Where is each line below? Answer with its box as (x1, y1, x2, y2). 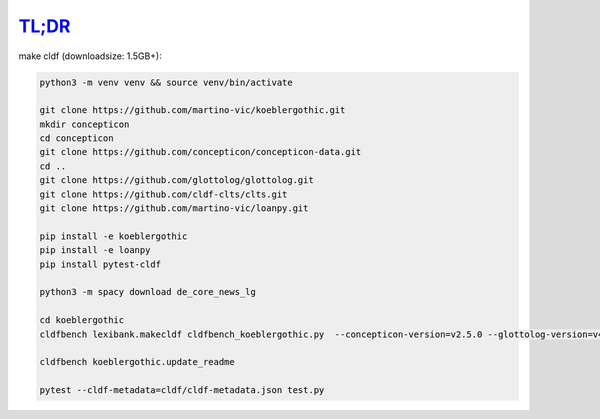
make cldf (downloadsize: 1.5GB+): (18, 50, 162, 62)
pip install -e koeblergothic (39, 230, 188, 242)
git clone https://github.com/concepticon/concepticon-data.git (39, 146, 362, 158)
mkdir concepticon (39, 118, 130, 130)
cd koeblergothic (39, 315, 125, 326)
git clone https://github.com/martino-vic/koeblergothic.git (39, 105, 346, 116)
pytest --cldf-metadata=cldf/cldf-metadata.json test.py (39, 385, 325, 396)
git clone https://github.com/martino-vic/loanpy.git (39, 203, 309, 214)
